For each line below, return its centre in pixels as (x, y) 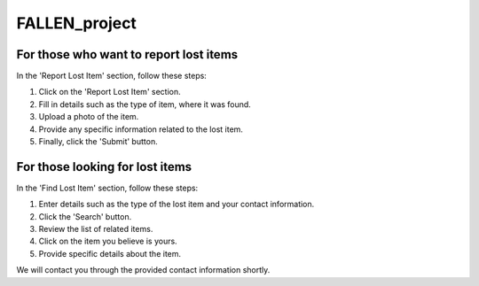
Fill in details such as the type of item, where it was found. (145, 104)
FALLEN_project (77, 23)
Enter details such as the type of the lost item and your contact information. (177, 205)
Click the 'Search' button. (85, 216)
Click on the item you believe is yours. (108, 241)
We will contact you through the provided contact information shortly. (143, 270)
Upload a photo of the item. (89, 117)
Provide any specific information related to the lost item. (141, 129)
